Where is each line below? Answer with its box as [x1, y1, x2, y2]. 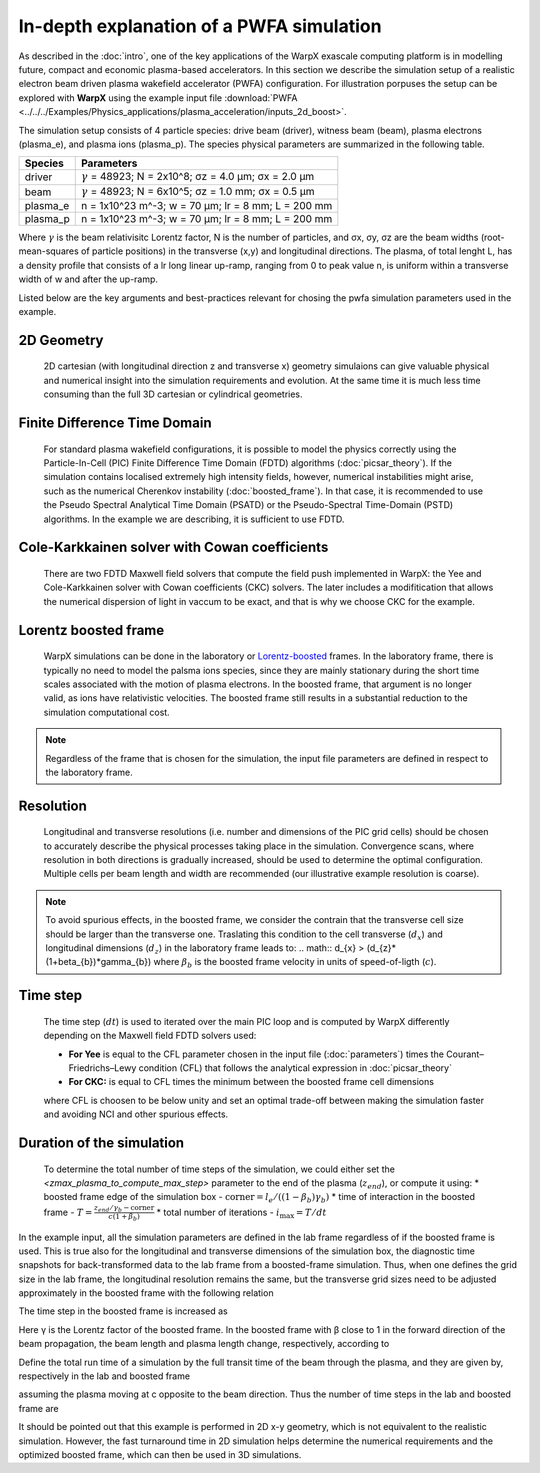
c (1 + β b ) [108, 1212, 140, 1223]
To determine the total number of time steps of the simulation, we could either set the [43, 1163, 395, 1175]
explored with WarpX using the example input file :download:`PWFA [18, 91, 298, 104]
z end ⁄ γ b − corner [93, 1203, 155, 1214]
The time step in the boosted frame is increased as [18, 1305, 229, 1317]
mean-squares [18, 245, 79, 257]
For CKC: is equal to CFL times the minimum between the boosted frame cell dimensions [68, 1076, 435, 1088]
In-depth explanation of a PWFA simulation [18, 15, 382, 37]
